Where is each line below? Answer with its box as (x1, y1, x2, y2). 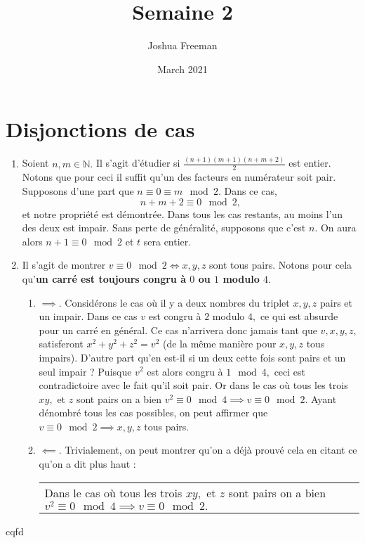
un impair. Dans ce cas (39, 309, 138, 324)
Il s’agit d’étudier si (95, 155, 180, 170)
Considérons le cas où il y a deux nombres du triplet (65, 295, 290, 309)
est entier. (288, 155, 331, 170)
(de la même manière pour (162, 336, 277, 351)
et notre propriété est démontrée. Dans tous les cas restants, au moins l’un (22, 206, 343, 221)
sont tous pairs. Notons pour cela (209, 257, 352, 272)
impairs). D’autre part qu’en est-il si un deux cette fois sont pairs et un (39, 350, 346, 364)
